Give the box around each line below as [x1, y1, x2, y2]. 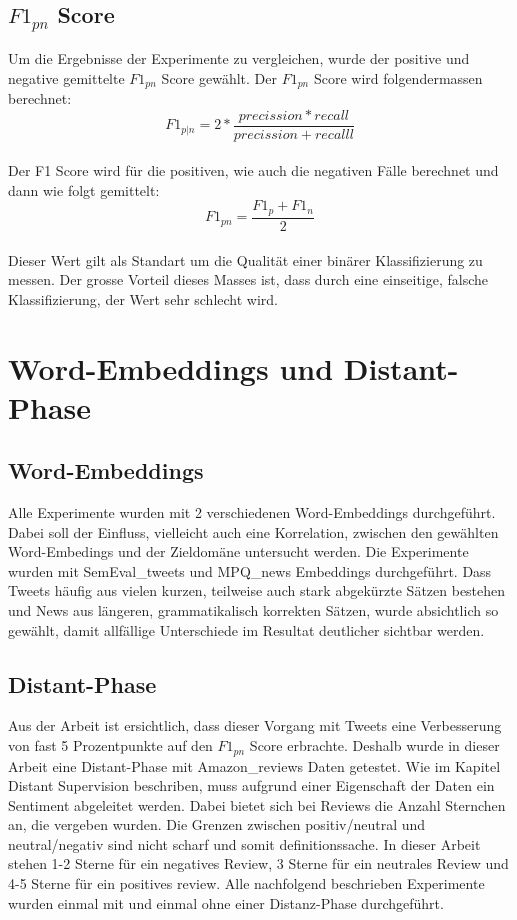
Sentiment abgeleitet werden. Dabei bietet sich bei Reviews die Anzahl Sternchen [8, 794, 506, 815]
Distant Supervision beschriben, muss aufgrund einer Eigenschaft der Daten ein [8, 775, 495, 796]
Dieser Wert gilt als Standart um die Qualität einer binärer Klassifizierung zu [8, 249, 483, 270]
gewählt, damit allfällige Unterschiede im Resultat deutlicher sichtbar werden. [8, 619, 485, 640]
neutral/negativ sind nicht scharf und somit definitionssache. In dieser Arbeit [8, 833, 481, 854]
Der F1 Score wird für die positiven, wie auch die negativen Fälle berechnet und [8, 160, 499, 181]
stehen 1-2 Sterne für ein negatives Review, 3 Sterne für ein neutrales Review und [8, 853, 509, 874]
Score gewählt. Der [161, 67, 277, 88]
